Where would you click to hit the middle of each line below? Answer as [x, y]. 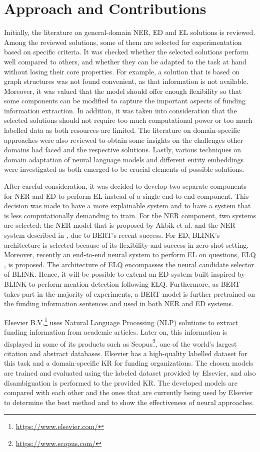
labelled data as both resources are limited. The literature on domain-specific [122, 130]
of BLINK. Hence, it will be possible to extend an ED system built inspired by [124, 274]
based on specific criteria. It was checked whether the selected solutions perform [126, 52]
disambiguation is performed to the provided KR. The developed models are [121, 382]
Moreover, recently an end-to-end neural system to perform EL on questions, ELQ [130, 254]
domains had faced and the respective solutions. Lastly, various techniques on [123, 150]
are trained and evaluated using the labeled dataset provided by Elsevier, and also [130, 373]
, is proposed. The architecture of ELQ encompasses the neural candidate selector [129, 264]
